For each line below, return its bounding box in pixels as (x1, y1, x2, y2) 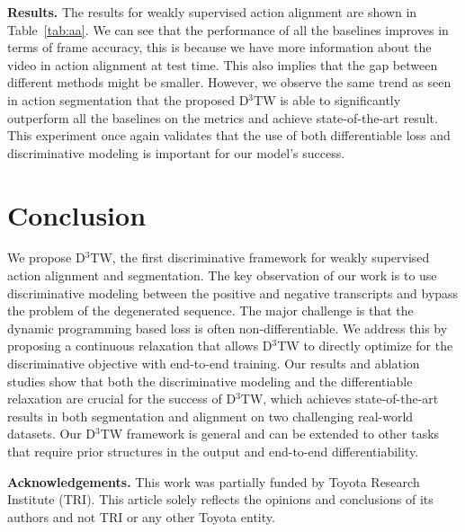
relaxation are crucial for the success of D (7, 389, 237, 408)
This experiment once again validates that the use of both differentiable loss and (7, 126, 451, 145)
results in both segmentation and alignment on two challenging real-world (7, 406, 414, 425)
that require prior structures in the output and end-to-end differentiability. (7, 442, 419, 460)
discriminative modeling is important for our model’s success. (7, 143, 345, 162)
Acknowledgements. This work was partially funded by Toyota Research (7, 472, 420, 491)
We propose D (7, 248, 85, 267)
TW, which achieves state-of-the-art (240, 389, 439, 408)
